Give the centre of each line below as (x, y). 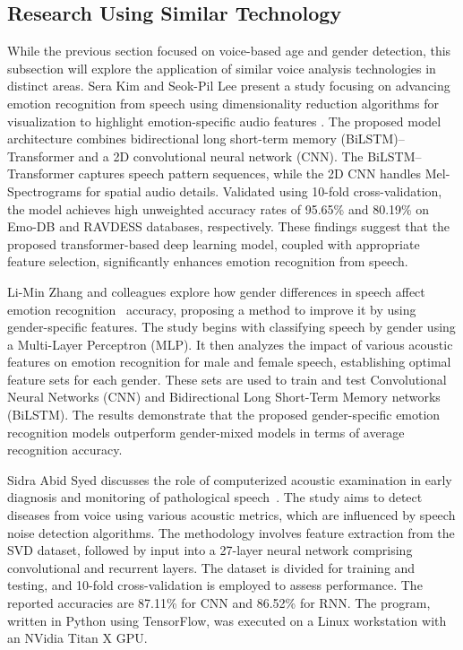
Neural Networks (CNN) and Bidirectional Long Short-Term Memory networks (224, 397)
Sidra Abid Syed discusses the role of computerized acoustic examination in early (230, 479)
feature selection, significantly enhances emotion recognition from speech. (208, 261)
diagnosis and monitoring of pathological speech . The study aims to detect (215, 497)
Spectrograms (44, 191)
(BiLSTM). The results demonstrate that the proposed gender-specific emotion (224, 415)
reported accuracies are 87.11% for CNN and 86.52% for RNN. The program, (219, 603)
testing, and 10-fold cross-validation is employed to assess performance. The (215, 585)
